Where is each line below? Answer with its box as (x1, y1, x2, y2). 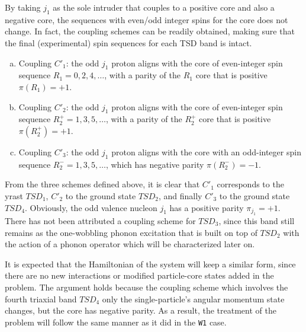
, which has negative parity (105, 158, 204, 170)
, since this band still (218, 214, 295, 226)
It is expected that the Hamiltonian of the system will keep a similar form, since (5, 257, 296, 270)
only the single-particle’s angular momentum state (102, 292, 285, 305)
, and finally (158, 189, 202, 202)
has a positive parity (169, 201, 244, 213)
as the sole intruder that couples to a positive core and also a (53, 1, 275, 13)
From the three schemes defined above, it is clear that (5, 178, 200, 190)
